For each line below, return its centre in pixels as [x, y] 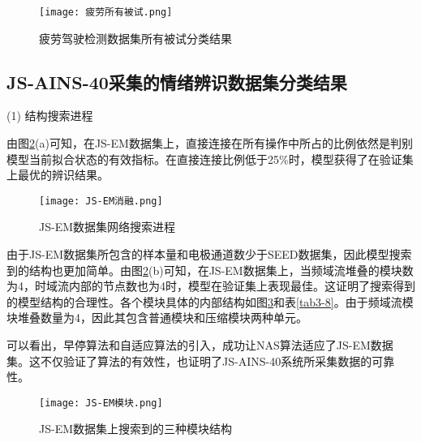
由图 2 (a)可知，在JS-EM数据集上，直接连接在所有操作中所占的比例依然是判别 [210, 143]
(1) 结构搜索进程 [50, 116]
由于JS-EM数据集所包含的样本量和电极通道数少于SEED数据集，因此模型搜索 [209, 254]
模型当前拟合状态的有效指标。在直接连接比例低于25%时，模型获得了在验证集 [210, 159]
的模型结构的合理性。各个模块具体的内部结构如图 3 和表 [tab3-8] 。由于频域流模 [210, 301]
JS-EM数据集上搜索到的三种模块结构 [136, 429]
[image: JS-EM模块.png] [101, 403]
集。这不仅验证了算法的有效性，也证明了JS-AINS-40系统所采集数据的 [189, 360]
